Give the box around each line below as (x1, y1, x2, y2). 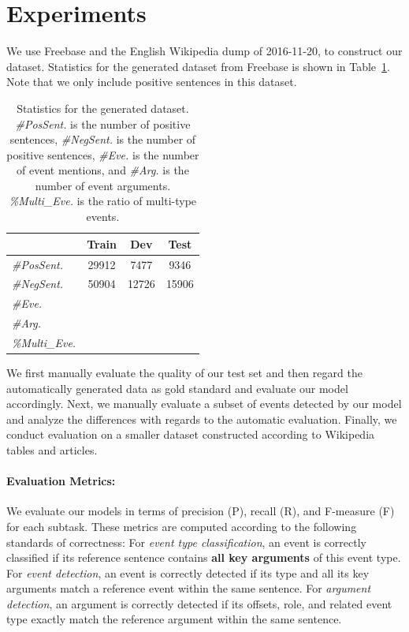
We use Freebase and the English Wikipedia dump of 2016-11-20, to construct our (6, 43, 403, 59)
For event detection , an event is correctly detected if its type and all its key (6, 564, 370, 581)
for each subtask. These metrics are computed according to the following (6, 518, 357, 534)
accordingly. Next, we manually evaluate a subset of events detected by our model (6, 395, 402, 412)
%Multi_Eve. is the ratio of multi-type (9, 193, 197, 209)
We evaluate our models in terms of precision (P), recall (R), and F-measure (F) (6, 503, 395, 519)
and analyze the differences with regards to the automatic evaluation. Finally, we (6, 410, 397, 427)
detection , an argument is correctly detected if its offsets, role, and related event (6, 595, 392, 611)
